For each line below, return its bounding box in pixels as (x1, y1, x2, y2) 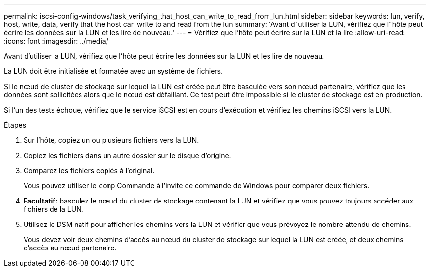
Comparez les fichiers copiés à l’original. (24, 166, 155, 175)
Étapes (4, 121, 27, 129)
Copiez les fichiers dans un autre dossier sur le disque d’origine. (24, 151, 231, 159)
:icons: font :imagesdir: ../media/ (4, 37, 108, 45)
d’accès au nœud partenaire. (24, 244, 117, 252)
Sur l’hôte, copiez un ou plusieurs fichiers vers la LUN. (24, 136, 199, 144)
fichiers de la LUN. (24, 205, 83, 213)
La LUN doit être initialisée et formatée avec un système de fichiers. (4, 67, 223, 75)
